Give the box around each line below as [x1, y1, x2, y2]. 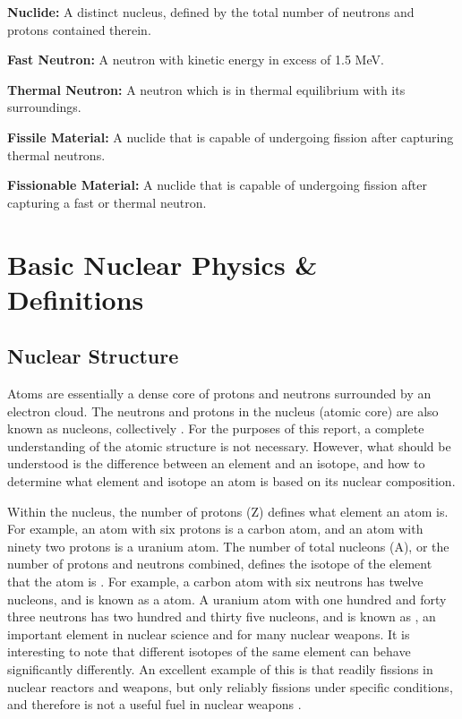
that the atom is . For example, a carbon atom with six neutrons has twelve [7, 572, 423, 591]
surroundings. [7, 98, 81, 116]
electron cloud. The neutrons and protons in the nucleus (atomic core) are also [7, 401, 439, 420]
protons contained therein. [7, 20, 151, 39]
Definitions [7, 280, 144, 317]
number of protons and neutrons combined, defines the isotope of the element [7, 554, 432, 573]
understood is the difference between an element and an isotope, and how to [7, 454, 425, 473]
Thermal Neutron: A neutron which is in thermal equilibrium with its [7, 80, 406, 98]
